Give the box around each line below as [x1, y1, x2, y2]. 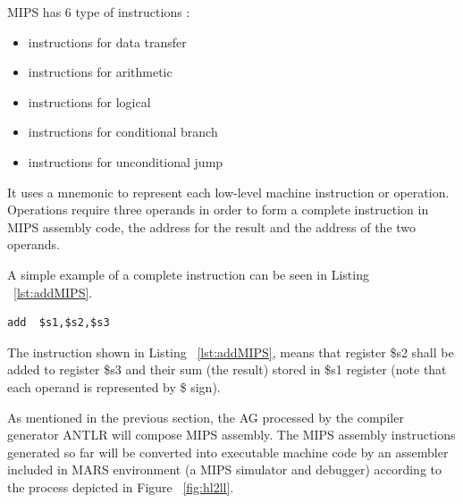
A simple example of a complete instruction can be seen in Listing [7, 264, 369, 283]
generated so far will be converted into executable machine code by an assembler [7, 442, 449, 461]
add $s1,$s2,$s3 [7, 316, 110, 330]
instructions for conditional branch [28, 122, 218, 141]
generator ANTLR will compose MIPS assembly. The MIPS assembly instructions [7, 425, 456, 444]
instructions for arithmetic [28, 63, 173, 81]
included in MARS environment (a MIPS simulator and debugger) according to [7, 460, 442, 479]
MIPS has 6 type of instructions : [7, 3, 190, 21]
